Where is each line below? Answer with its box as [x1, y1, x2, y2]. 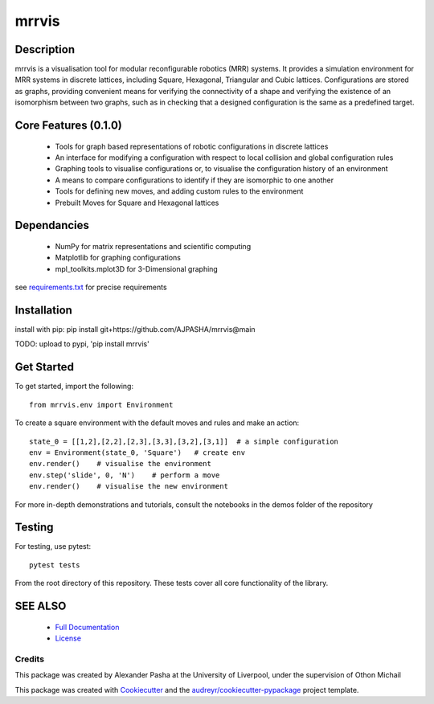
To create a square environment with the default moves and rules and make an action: [14, 418, 300, 428]
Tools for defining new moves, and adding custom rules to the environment [55, 186, 304, 196]
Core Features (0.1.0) [14, 119, 122, 133]
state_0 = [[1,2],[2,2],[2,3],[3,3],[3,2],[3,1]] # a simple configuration [29, 436, 339, 446]
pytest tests [29, 560, 80, 570]
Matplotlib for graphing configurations [55, 253, 181, 263]
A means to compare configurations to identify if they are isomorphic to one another [55, 175, 334, 185]
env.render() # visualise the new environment [29, 482, 229, 491]
